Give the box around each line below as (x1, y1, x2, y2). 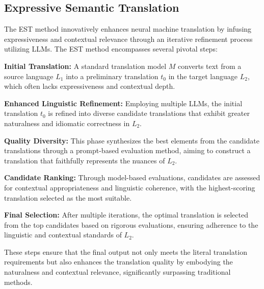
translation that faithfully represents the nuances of (4, 155, 165, 165)
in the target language (168, 70, 238, 81)
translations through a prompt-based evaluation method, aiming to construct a (4, 145, 251, 156)
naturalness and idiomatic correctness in (4, 117, 130, 128)
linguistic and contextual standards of (4, 229, 122, 240)
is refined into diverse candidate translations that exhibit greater (48, 108, 250, 118)
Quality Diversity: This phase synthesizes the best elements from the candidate (4, 135, 259, 146)
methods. (4, 276, 33, 287)
